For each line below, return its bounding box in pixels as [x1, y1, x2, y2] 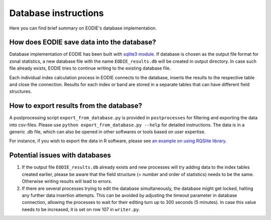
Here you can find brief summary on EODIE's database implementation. [9, 25, 157, 31]
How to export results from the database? [9, 102, 143, 110]
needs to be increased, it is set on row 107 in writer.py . [22, 206, 141, 212]
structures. [9, 88, 32, 95]
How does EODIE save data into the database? [9, 38, 157, 47]
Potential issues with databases [9, 151, 111, 160]
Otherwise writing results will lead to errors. [22, 178, 112, 184]
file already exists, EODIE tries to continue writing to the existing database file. [9, 65, 171, 71]
